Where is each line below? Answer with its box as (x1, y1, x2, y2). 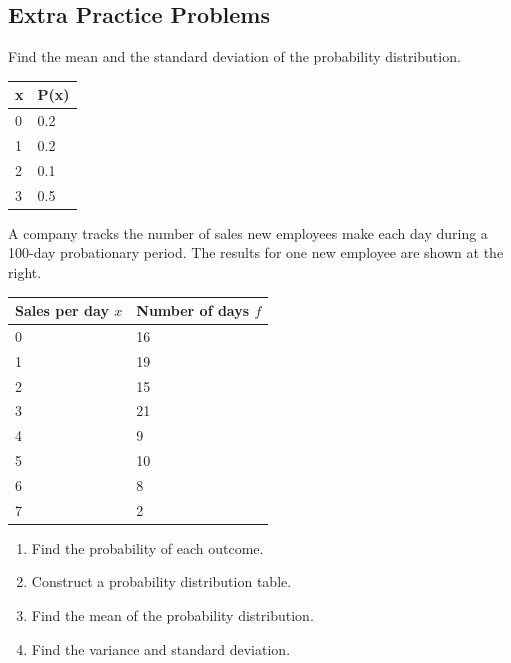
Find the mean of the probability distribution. (31, 605, 314, 626)
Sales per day (15, 300, 109, 321)
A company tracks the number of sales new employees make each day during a (8, 222, 488, 243)
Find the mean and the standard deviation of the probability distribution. (8, 46, 461, 67)
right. (8, 261, 42, 282)
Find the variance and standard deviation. (31, 638, 291, 659)
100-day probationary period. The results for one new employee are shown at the (8, 242, 504, 263)
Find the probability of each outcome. (31, 537, 264, 558)
